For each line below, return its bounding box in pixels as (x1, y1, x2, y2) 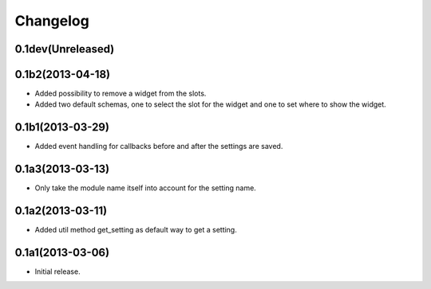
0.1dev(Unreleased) (14, 42, 115, 56)
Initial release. (34, 267, 81, 276)
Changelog (14, 12, 89, 29)
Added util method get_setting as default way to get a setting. (34, 225, 237, 235)
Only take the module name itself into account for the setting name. (34, 183, 257, 193)
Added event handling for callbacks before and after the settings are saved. (34, 142, 283, 151)
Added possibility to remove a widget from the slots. (34, 88, 207, 99)
